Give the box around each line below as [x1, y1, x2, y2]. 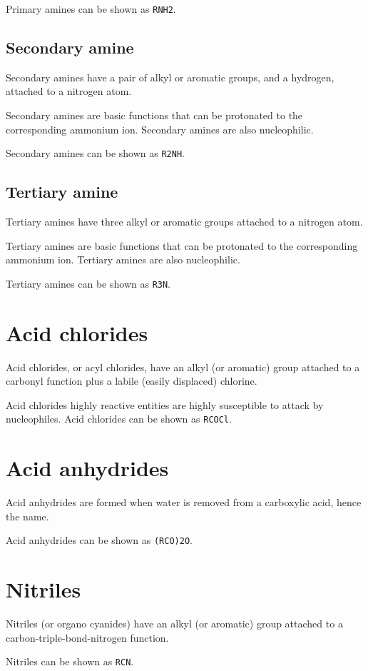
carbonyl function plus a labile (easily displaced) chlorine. [6, 373, 257, 388]
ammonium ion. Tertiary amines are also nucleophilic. [6, 252, 240, 267]
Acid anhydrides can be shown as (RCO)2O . [6, 533, 193, 548]
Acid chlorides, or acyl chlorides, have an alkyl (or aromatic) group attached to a [6, 359, 360, 374]
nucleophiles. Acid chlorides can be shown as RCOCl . [6, 411, 232, 426]
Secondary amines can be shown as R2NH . [6, 146, 185, 161]
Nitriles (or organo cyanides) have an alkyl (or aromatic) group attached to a [6, 616, 343, 631]
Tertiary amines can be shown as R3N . [6, 276, 171, 291]
